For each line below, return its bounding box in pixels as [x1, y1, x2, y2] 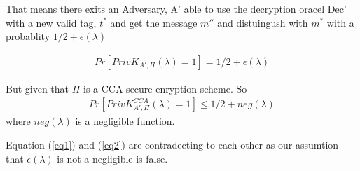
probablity [6, 29, 50, 43]
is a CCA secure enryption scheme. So [83, 81, 247, 95]
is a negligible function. [75, 114, 175, 128]
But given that [6, 81, 69, 95]
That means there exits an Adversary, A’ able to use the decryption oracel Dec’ [6, 1, 347, 15]
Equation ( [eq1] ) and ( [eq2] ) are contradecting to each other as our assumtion [6, 137, 339, 152]
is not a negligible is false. [57, 151, 168, 165]
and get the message [110, 15, 198, 29]
